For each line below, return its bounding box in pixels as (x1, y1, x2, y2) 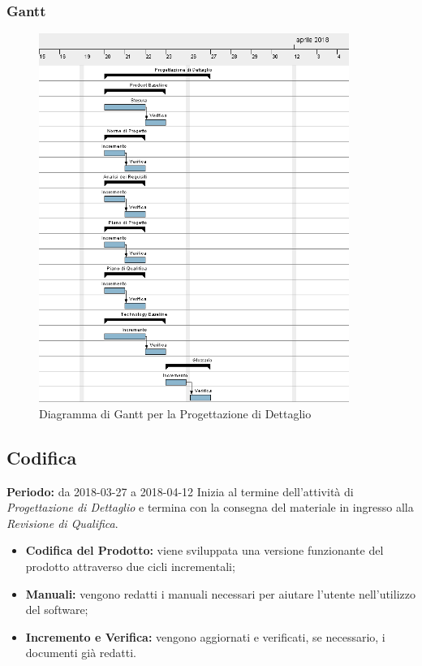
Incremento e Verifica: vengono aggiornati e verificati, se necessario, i (25, 628, 385, 645)
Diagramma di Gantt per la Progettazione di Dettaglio (39, 404, 312, 422)
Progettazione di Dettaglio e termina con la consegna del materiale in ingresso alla (6, 499, 414, 516)
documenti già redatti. (25, 644, 136, 661)
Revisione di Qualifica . (6, 514, 118, 531)
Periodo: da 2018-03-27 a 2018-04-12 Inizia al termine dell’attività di (6, 482, 354, 500)
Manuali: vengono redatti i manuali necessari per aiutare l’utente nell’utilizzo (25, 585, 416, 602)
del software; (25, 601, 88, 618)
